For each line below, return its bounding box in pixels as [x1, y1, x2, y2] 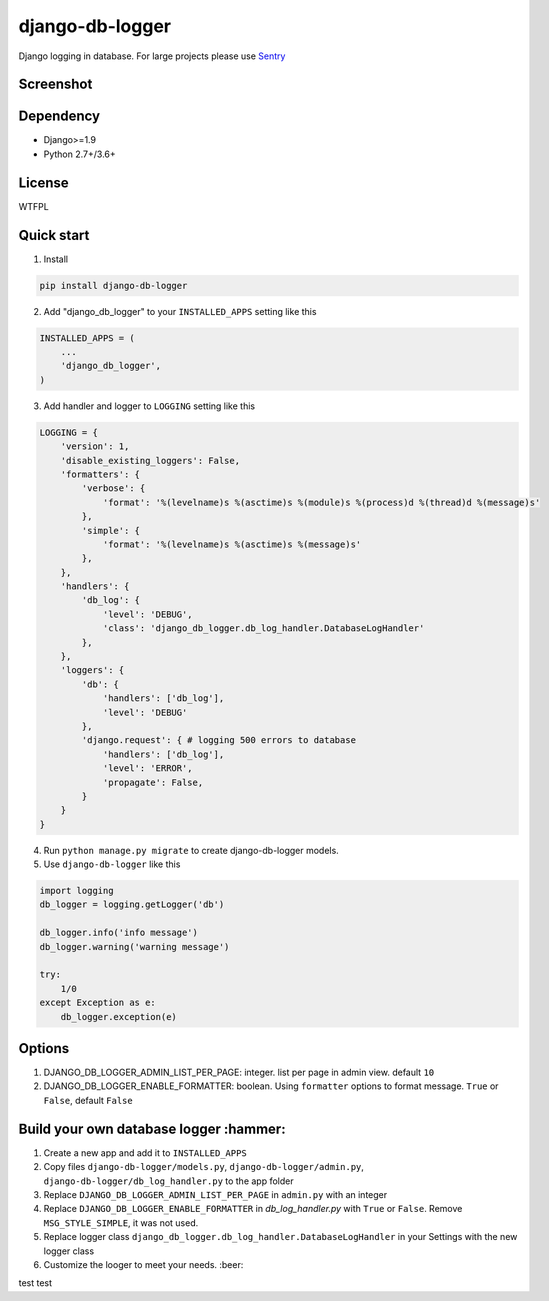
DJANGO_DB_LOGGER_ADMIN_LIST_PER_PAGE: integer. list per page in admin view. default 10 [43, 1066, 435, 1079]
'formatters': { [60, 468, 140, 480]
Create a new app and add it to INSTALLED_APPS [43, 1146, 247, 1159]
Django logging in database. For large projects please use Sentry [18, 50, 286, 62]
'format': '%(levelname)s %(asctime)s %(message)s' [102, 538, 362, 550]
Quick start [18, 226, 90, 244]
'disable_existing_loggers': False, [60, 455, 240, 466]
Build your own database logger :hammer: [18, 1120, 286, 1137]
